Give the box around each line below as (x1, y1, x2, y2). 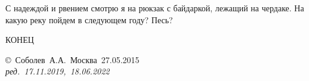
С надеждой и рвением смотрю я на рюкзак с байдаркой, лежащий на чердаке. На (5, 2, 304, 14)
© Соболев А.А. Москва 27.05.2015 (5, 53, 140, 66)
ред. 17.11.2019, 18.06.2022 (5, 65, 110, 77)
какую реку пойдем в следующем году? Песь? (5, 13, 173, 26)
